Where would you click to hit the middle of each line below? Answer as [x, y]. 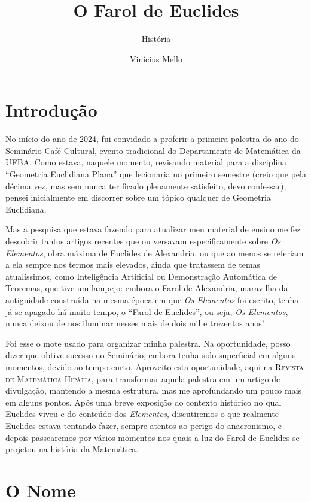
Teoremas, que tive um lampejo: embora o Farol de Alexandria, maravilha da [147, 288]
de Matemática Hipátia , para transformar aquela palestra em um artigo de [143, 378]
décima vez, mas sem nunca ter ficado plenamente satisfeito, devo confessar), [146, 185]
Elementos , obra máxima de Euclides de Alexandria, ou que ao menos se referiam [155, 252]
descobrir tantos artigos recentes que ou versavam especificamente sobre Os [143, 241]
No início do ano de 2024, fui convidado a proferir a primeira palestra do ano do [152, 139]
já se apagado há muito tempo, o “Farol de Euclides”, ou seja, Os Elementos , [147, 311]
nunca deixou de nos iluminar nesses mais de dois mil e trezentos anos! [135, 323]
